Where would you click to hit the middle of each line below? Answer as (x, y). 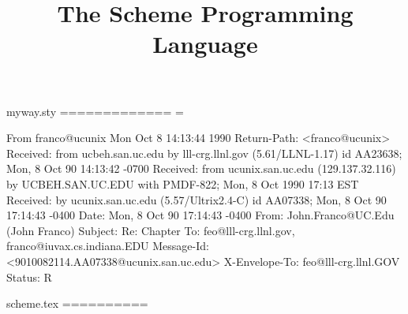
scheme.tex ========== (77, 303)
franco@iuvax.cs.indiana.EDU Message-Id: (108, 246)
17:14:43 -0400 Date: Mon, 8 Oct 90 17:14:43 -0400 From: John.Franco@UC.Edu (200, 215)
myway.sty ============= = (95, 111)
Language (205, 44)
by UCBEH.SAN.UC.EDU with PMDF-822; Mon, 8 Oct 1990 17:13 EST (183, 183)
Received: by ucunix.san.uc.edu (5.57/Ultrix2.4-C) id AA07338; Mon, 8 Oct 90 (197, 199)
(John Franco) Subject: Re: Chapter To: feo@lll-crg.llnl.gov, (151, 230)
